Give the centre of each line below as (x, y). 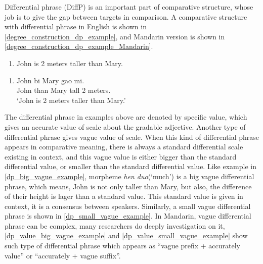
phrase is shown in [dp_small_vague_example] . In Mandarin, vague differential (128, 216)
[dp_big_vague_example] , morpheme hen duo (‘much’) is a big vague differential (129, 176)
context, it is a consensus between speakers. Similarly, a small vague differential (128, 206)
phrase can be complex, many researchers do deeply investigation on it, (115, 225)
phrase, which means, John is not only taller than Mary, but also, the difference (128, 186)
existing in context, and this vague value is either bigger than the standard (121, 156)
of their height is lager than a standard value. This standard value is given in (124, 196)
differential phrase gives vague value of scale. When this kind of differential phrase (132, 137)
